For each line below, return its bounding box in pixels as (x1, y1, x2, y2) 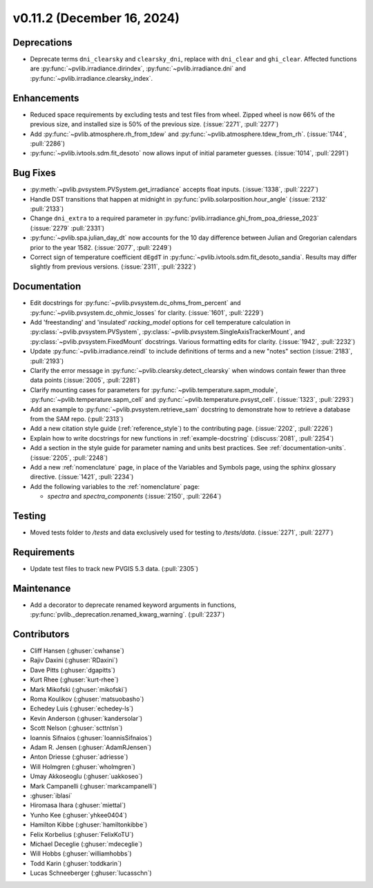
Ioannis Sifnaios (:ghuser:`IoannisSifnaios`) (30, 733, 152, 742)
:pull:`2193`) (30, 356, 64, 365)
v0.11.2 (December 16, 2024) (12, 10, 180, 26)
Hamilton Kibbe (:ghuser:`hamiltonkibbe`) (30, 820, 148, 829)
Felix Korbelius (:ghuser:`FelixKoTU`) (30, 830, 134, 838)
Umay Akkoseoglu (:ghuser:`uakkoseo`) (30, 772, 143, 780)
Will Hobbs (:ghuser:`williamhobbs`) (30, 849, 132, 858)
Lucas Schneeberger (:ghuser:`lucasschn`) (30, 869, 152, 877)
